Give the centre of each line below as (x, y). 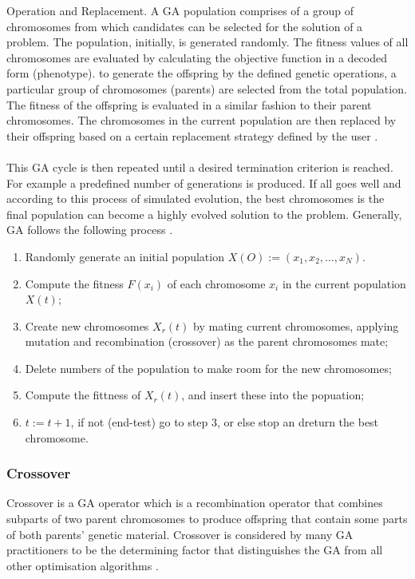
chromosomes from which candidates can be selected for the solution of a (185, 26)
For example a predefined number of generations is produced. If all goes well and (204, 182)
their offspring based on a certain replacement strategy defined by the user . (192, 135)
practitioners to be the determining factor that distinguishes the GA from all (195, 550)
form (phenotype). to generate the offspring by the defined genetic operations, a (202, 73)
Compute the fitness (74, 283)
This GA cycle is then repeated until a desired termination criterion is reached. (200, 167)
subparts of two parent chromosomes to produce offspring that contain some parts (207, 519)
